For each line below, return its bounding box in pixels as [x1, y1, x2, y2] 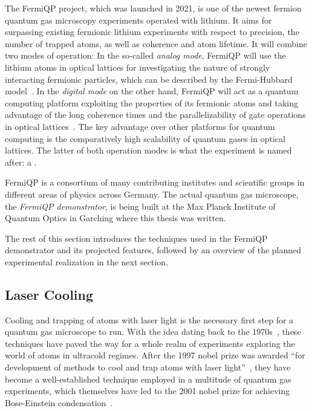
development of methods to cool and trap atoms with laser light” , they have [5, 361, 291, 374]
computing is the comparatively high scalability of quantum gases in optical [5, 132, 285, 144]
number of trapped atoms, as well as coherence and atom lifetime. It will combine [5, 37, 308, 50]
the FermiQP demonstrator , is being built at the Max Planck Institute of [5, 199, 276, 212]
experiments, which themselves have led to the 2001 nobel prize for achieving [5, 384, 290, 397]
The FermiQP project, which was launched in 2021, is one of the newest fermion [5, 2, 302, 14]
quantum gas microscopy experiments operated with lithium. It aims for [5, 13, 272, 26]
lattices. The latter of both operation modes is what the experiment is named [5, 144, 292, 157]
